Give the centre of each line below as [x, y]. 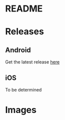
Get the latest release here [32, 62]
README [24, 9]
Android [18, 50]
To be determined [23, 90]
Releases [24, 32]
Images [21, 110]
